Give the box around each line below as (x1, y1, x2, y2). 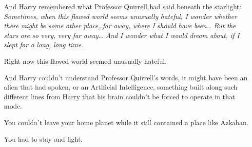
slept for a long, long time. (4, 39, 83, 50)
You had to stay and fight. (4, 133, 83, 144)
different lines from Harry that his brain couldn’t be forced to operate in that (4, 91, 235, 101)
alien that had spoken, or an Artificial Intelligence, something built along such (4, 82, 238, 92)
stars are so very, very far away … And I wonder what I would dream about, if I (4, 30, 240, 40)
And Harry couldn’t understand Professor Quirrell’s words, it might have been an (4, 72, 248, 82)
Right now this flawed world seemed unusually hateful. (4, 55, 167, 66)
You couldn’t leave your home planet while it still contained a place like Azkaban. (4, 117, 249, 127)
